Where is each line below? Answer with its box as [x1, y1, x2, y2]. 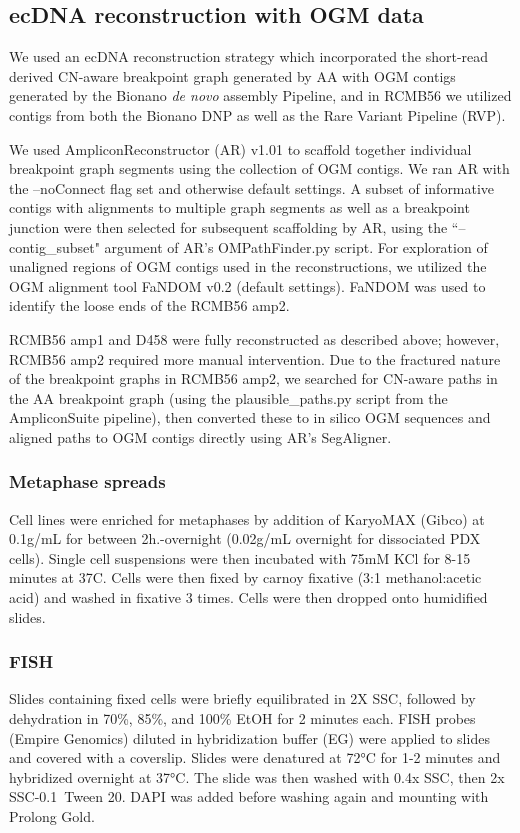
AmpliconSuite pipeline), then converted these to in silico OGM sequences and [9, 407, 491, 428]
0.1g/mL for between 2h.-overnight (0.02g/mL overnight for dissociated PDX [9, 528, 481, 549]
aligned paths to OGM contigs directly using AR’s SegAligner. [9, 426, 392, 447]
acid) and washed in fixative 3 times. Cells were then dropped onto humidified [9, 587, 488, 608]
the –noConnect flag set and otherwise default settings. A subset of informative [9, 177, 495, 198]
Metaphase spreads [9, 469, 166, 494]
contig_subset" [9, 236, 100, 257]
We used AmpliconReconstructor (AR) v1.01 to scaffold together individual [9, 138, 472, 159]
